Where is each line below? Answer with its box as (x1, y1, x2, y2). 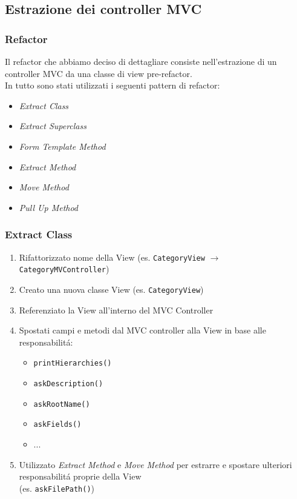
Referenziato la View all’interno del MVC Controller (19, 303, 214, 316)
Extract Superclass (19, 119, 86, 132)
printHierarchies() (33, 359, 112, 368)
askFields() (33, 420, 82, 429)
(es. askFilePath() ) (19, 481, 95, 494)
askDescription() (33, 379, 103, 388)
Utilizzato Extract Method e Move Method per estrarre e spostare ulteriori (19, 458, 292, 471)
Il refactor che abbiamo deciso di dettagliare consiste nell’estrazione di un (5, 55, 277, 67)
